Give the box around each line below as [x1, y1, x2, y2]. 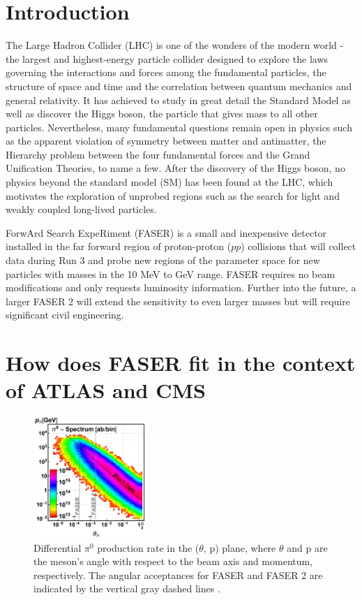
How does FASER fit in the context [6, 349, 356, 377]
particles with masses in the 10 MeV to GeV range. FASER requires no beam [6, 266, 335, 281]
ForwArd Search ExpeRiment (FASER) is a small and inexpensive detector [6, 225, 327, 240]
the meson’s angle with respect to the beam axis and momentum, [33, 554, 313, 569]
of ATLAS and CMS [6, 376, 206, 404]
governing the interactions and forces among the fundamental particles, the [6, 65, 326, 80]
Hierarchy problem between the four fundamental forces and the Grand [6, 147, 310, 161]
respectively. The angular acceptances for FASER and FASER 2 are [33, 567, 323, 582]
